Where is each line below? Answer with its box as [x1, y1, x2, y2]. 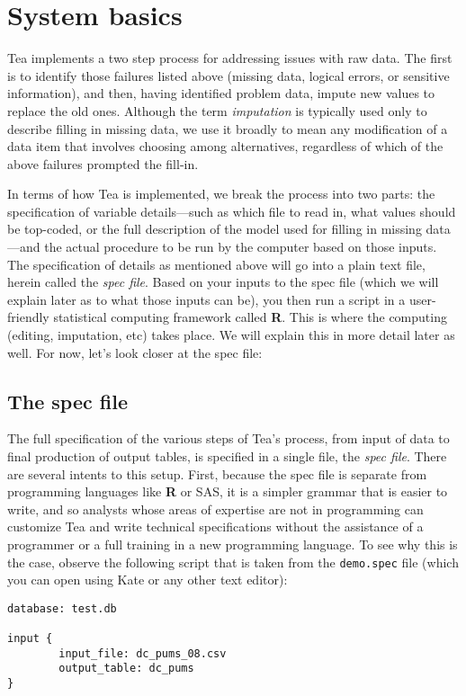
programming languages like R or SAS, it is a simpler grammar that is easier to [7, 482, 448, 501]
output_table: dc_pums [58, 662, 194, 675]
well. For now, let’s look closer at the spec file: [7, 343, 263, 361]
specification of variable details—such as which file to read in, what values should [7, 201, 456, 220]
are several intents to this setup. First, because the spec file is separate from [7, 464, 427, 483]
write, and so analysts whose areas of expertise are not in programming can [7, 499, 424, 518]
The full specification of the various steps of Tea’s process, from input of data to [7, 429, 450, 448]
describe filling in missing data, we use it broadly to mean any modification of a [7, 119, 448, 138]
